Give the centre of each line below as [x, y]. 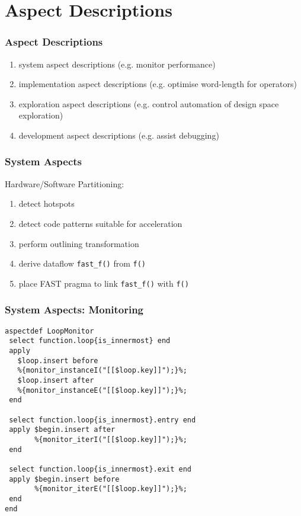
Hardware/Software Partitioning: [65, 183]
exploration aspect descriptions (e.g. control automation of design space [149, 103]
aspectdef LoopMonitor [49, 331]
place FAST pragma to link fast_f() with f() [104, 283]
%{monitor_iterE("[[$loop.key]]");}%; [111, 489]
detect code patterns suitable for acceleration [100, 223]
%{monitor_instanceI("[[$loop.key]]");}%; [102, 371]
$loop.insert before [58, 360]
